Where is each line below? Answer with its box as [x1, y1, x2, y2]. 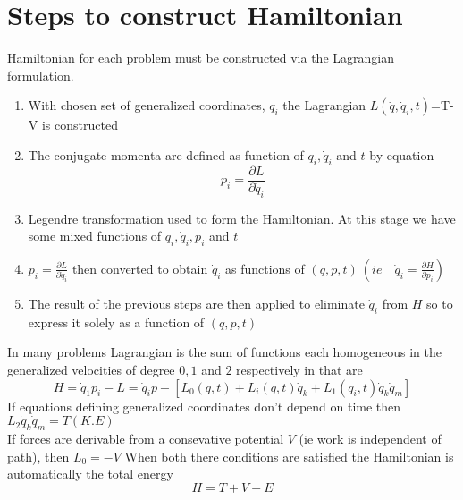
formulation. [7, 65, 74, 84]
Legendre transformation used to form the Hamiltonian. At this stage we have [28, 208, 456, 227]
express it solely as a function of [28, 312, 205, 331]
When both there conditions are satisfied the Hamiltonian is [124, 446, 454, 465]
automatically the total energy [7, 464, 173, 483]
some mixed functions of [28, 226, 162, 245]
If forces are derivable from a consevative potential [7, 428, 284, 447]
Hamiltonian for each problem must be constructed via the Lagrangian [7, 48, 394, 67]
